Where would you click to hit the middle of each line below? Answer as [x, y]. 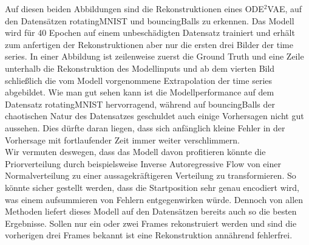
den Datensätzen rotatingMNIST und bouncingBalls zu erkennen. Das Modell [150, 20]
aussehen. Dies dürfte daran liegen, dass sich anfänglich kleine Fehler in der [145, 127]
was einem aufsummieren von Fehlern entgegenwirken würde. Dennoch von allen [154, 199]
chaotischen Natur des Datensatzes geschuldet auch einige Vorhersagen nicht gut [154, 116]
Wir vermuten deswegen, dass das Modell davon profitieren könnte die [135, 152]
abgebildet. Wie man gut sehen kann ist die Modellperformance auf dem [140, 92]
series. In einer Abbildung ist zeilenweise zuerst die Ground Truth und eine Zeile [154, 56]
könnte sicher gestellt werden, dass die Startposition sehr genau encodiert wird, [152, 187]
